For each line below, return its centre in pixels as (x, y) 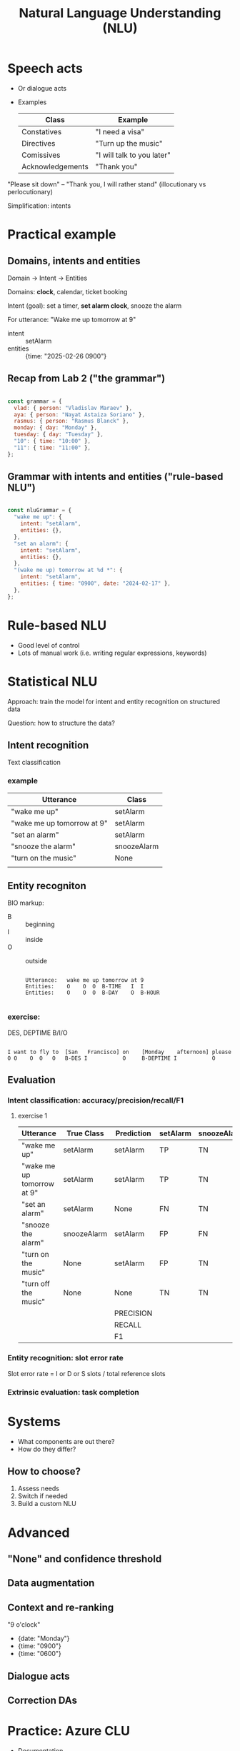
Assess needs (38, 1489)
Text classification (34, 763)
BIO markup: (26, 903)
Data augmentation (51, 1583)
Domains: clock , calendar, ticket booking (67, 291)
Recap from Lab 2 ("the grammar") (86, 379)
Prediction (133, 1133)
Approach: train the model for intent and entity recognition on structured (114, 701)
